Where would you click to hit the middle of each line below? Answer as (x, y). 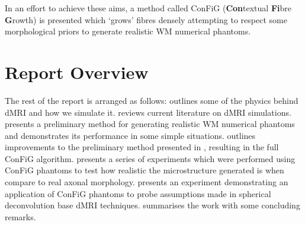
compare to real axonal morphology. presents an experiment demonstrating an (147, 182)
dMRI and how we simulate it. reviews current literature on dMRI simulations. (148, 112)
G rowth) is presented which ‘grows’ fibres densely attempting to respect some (146, 19)
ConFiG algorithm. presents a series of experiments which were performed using (150, 158)
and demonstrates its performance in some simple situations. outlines (130, 135)
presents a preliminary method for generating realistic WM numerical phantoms (150, 124)
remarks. (20, 216)
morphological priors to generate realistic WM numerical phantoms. (128, 31)
